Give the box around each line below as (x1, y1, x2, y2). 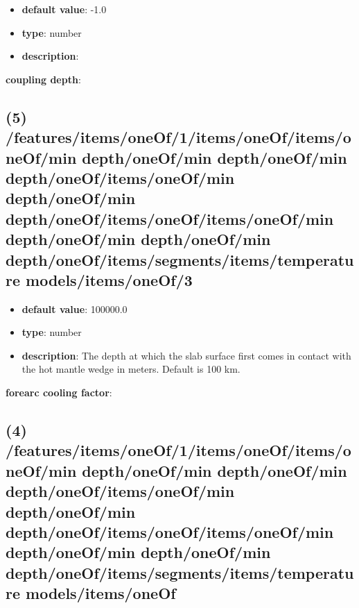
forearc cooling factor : (6, 385, 112, 400)
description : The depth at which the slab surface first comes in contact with (21, 348, 351, 362)
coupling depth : (6, 71, 81, 86)
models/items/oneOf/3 (26, 269, 193, 290)
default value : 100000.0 (21, 301, 128, 316)
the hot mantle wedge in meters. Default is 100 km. (21, 362, 240, 376)
